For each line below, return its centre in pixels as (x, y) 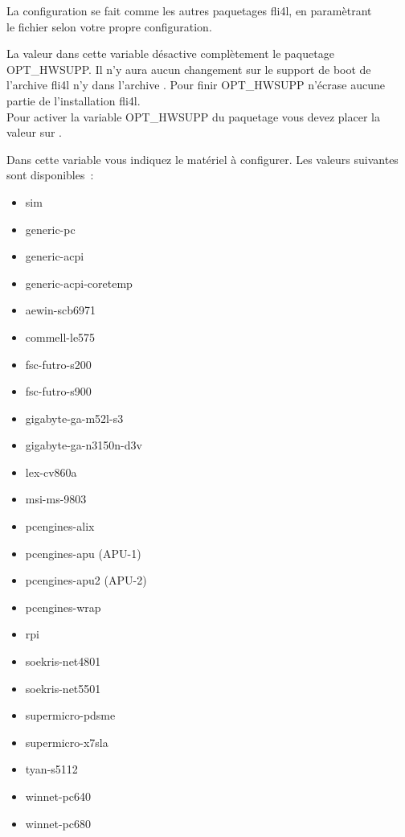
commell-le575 (60, 336)
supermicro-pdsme (70, 715)
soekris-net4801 (63, 661)
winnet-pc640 (58, 796)
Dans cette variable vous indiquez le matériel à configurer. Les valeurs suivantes (202, 159)
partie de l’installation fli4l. (74, 100)
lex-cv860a (51, 472)
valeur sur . (34, 132)
